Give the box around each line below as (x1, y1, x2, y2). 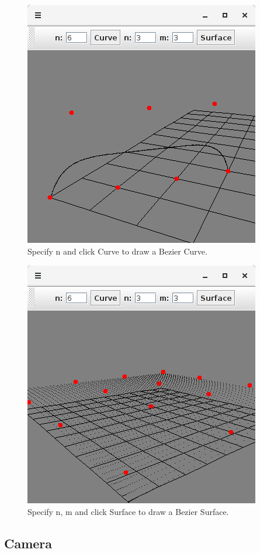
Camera (4, 534, 53, 552)
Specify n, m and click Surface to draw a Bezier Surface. (27, 505, 229, 517)
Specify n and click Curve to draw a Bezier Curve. (27, 245, 207, 257)
